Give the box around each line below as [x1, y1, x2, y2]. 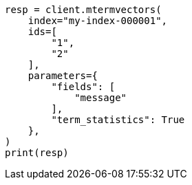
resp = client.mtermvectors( [5, 4, 162, 15]
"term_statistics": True [51, 114, 185, 125]
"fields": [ [51, 81, 116, 92]
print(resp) [5, 147, 69, 158]
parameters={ [28, 70, 98, 81]
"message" [74, 92, 127, 103]
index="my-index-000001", [28, 15, 168, 26]
